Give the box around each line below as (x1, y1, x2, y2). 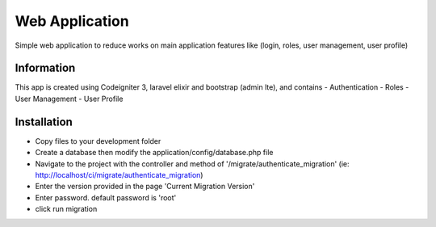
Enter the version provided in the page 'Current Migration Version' (35, 182, 255, 191)
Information (15, 61, 76, 75)
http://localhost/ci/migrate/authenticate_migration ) (35, 170, 203, 179)
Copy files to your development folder (35, 136, 161, 145)
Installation (15, 115, 73, 128)
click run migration (35, 204, 98, 214)
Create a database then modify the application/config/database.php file (35, 148, 274, 158)
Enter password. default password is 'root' (35, 192, 177, 202)
